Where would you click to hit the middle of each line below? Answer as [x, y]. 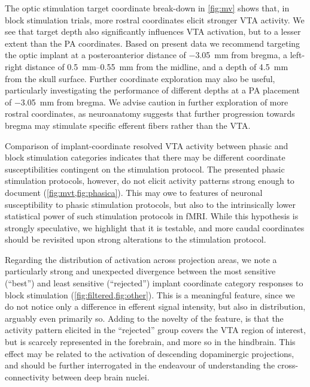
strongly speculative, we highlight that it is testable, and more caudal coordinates [155, 227]
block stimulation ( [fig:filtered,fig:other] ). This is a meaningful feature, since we [150, 294]
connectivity [27, 377]
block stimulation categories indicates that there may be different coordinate [145, 157]
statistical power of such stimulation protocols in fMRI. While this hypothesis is [152, 216]
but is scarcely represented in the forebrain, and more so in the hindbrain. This [150, 342]
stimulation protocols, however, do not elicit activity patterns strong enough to [150, 181]
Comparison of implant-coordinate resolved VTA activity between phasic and [147, 145]
